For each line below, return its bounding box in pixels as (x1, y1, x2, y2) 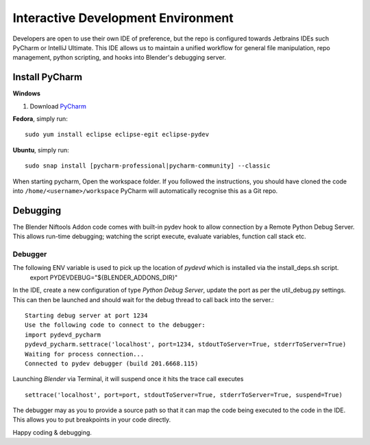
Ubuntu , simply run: (12, 146, 70, 154)
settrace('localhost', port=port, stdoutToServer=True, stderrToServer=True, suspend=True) (25, 391, 343, 398)
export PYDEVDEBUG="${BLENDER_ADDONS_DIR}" (29, 273, 178, 282)
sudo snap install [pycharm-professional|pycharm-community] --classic (25, 162, 271, 170)
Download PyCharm (29, 102, 87, 110)
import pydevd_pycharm (25, 330, 101, 339)
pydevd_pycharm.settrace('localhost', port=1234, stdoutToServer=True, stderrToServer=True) (25, 341, 347, 348)
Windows (12, 89, 40, 98)
